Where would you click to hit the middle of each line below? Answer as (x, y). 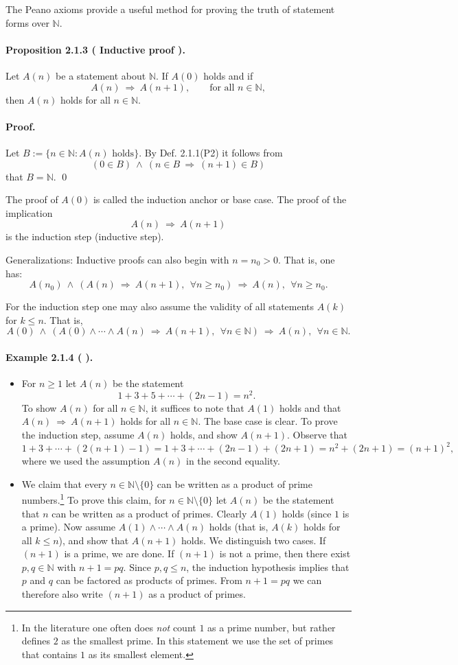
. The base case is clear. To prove (268, 421)
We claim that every (64, 483)
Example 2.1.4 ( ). (49, 357)
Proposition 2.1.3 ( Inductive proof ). (95, 49)
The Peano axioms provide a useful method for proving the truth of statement (170, 9)
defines (36, 641)
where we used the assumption (86, 461)
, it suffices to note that (195, 407)
